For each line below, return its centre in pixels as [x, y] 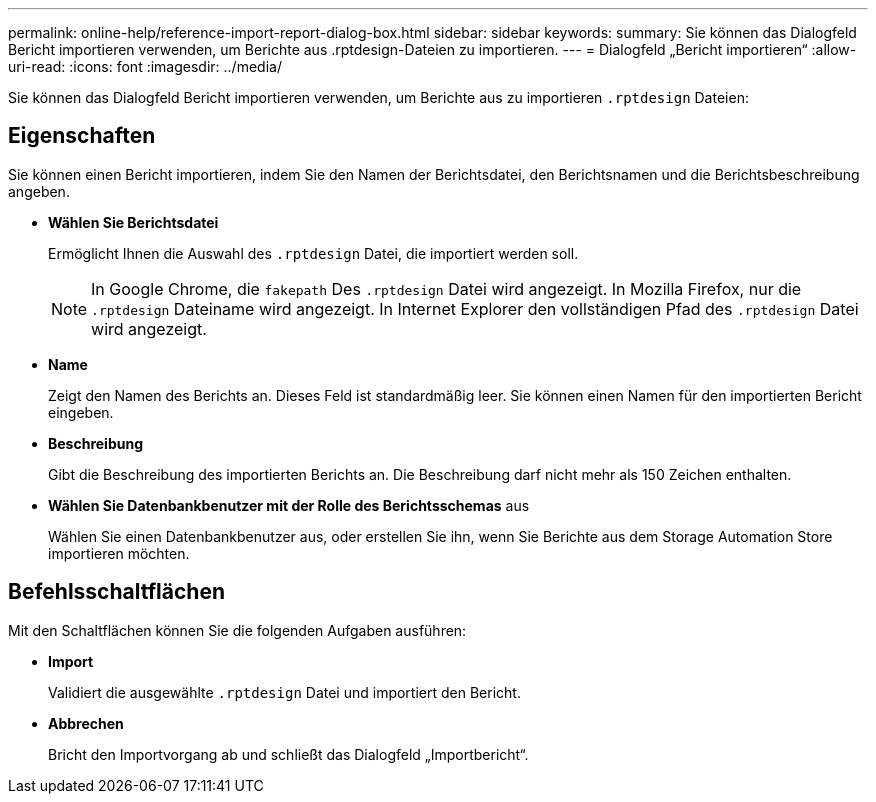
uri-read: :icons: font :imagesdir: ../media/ [145, 66]
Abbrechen [86, 723]
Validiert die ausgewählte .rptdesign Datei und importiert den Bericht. [284, 692]
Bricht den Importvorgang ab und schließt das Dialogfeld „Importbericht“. [288, 754]
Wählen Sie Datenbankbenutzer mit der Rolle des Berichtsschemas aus [289, 505]
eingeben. [81, 412]
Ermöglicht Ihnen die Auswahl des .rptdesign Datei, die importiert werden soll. [313, 253]
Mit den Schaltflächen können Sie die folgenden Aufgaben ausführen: [237, 630]
